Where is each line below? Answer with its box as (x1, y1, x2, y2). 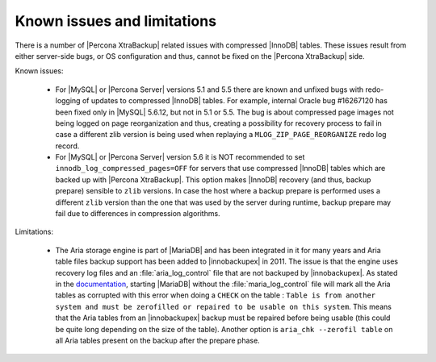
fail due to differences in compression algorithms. (55, 209, 221, 218)
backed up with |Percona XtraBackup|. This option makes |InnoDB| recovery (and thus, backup (55, 174, 371, 185)
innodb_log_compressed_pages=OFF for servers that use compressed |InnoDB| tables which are (55, 164, 386, 173)
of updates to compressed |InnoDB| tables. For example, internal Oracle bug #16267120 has (82, 96, 388, 106)
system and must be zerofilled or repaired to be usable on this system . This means (55, 302, 392, 311)
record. (55, 141, 80, 151)
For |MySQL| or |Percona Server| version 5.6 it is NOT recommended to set (55, 152, 305, 162)
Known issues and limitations (15, 12, 217, 30)
